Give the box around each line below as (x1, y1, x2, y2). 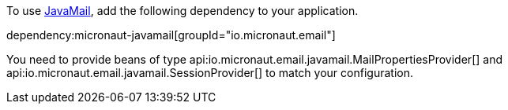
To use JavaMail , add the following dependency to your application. (6, 4, 359, 17)
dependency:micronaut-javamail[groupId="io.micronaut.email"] (6, 28, 336, 42)
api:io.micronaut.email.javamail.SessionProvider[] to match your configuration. (6, 66, 413, 79)
